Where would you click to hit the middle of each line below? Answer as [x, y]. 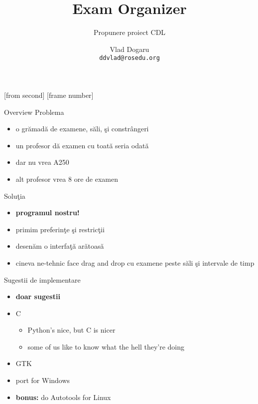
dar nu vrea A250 [42, 162]
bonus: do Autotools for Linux [63, 397]
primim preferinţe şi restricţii [60, 229]
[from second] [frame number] [49, 95]
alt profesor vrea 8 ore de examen [67, 179]
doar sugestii [38, 296]
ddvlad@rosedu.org [129, 58]
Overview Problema [34, 112]
